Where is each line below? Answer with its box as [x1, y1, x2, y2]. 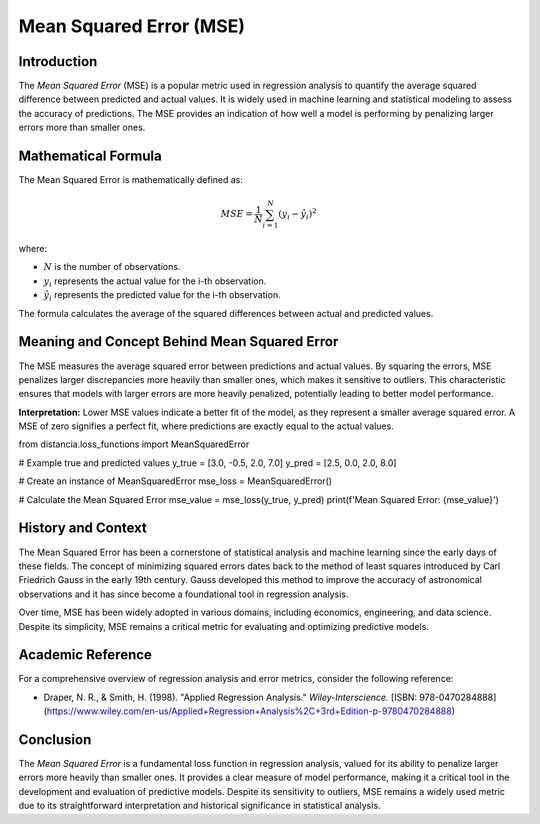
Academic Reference [18, 646, 152, 664]
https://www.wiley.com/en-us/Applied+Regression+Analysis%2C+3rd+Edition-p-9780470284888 [46, 705, 452, 717]
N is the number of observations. [43, 261, 181, 273]
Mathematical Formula [18, 148, 162, 165]
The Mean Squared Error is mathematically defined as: [18, 174, 244, 186]
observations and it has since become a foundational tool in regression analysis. [18, 588, 349, 600]
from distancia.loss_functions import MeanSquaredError [18, 438, 250, 450]
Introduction [18, 53, 98, 70]
